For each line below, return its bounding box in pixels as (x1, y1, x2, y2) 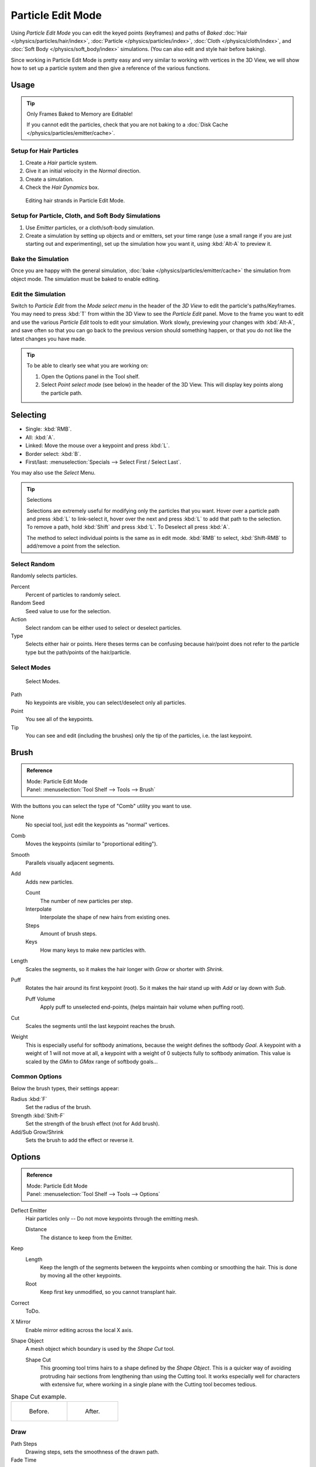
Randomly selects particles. (11, 572, 78, 579)
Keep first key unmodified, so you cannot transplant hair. (40, 1289, 177, 1296)
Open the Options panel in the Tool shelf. (41, 373, 140, 380)
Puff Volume (25, 995, 56, 1002)
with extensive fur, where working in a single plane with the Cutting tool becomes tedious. (40, 1381, 257, 1388)
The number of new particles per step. (40, 897, 133, 904)
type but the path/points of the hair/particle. (25, 648, 132, 655)
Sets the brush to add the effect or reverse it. (25, 1137, 134, 1144)
